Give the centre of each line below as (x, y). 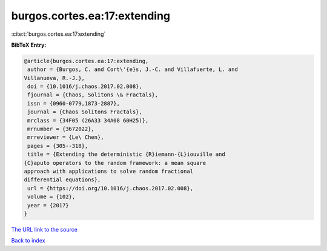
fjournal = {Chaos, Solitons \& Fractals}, (93, 95)
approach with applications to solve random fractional (109, 171)
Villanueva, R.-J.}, (54, 78)
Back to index (28, 241)
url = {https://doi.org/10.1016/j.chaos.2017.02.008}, (111, 188)
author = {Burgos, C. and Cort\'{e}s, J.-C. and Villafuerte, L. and (133, 69)
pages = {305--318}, (58, 146)
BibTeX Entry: (29, 45)
